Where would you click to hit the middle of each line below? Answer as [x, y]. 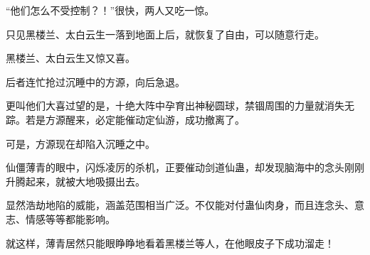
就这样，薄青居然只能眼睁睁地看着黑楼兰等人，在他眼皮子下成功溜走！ [170, 243]
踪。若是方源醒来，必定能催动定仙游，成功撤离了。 [125, 119]
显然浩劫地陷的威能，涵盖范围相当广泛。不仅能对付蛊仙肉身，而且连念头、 [180, 205]
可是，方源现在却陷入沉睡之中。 [80, 143]
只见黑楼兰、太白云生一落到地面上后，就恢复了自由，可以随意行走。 [165, 34]
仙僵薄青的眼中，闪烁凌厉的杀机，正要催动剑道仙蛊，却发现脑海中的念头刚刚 [185, 167]
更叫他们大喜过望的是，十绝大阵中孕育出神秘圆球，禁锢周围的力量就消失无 [180, 105]
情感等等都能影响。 [70, 218]
